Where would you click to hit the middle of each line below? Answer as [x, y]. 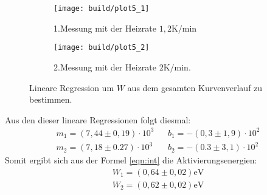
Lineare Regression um [72, 87]
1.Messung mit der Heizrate [105, 28]
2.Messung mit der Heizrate [105, 67]
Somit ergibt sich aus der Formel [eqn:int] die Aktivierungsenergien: [131, 160]
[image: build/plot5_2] [102, 48]
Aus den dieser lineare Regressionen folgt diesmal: [98, 119]
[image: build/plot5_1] [102, 9]
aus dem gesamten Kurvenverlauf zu [195, 87]
